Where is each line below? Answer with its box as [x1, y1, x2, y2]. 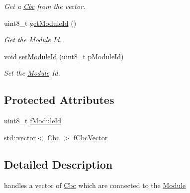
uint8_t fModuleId [4, 115, 62, 126]
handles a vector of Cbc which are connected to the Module [4, 180, 186, 190]
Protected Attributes [4, 92, 114, 107]
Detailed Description [4, 156, 113, 172]
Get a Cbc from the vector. [4, 1, 86, 11]
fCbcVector [73, 132, 108, 142]
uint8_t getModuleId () [4, 17, 77, 28]
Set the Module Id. [4, 68, 60, 78]
